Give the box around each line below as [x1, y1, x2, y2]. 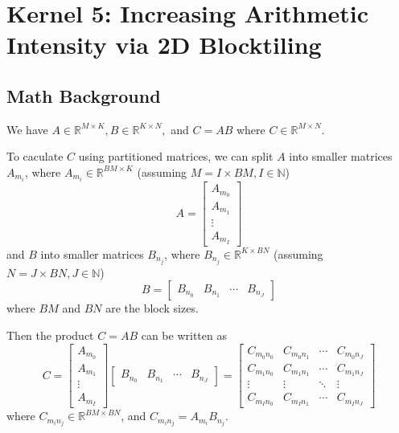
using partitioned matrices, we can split [78, 148, 274, 165]
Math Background [6, 83, 161, 108]
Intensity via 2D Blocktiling [6, 28, 322, 61]
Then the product [6, 327, 94, 344]
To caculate [6, 148, 64, 165]
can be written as [141, 327, 227, 344]
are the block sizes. [105, 300, 199, 317]
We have [6, 121, 48, 137]
